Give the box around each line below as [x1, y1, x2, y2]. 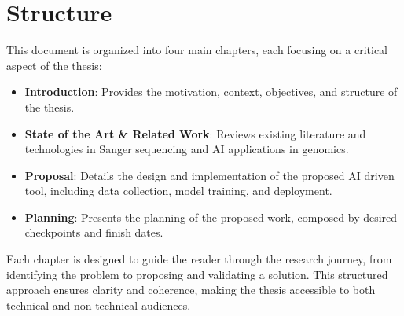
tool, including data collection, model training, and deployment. [24, 182, 332, 199]
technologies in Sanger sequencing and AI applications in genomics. [24, 141, 349, 157]
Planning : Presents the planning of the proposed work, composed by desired [24, 208, 398, 225]
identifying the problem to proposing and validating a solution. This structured [6, 266, 388, 282]
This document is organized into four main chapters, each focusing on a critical [6, 42, 388, 58]
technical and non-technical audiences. [6, 296, 191, 313]
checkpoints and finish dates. [24, 224, 163, 241]
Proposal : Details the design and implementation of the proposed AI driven [24, 167, 395, 183]
